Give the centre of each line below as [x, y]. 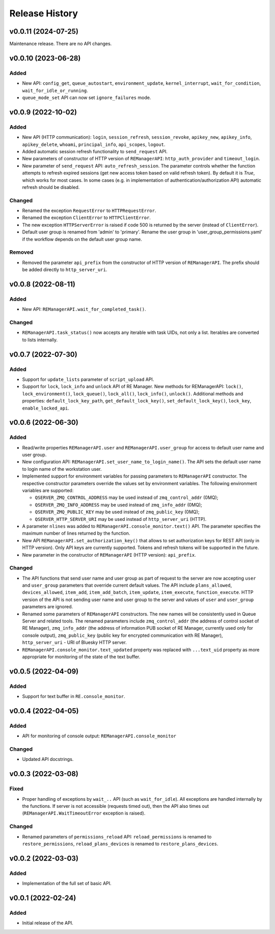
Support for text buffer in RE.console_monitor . [74, 697]
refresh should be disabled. [51, 187]
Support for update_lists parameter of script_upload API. [88, 379]
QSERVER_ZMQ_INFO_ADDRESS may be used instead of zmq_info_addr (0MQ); [118, 505]
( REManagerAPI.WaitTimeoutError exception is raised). [84, 813]
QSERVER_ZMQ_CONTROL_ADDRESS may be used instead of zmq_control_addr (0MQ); [127, 497]
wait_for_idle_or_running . [55, 90]
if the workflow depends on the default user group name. [82, 239]
